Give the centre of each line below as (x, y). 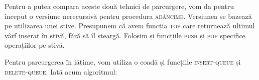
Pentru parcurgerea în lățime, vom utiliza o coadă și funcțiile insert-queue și (123, 61)
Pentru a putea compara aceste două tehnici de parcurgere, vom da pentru (119, 6)
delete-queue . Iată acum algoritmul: (61, 71)
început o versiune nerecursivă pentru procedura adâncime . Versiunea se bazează (128, 16)
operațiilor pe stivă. (35, 45)
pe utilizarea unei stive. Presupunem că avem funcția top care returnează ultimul (130, 26)
